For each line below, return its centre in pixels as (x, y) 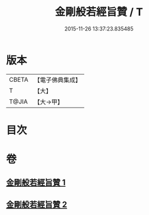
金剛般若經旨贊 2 (37, 204)
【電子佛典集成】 (57, 80)
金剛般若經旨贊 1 (36, 183)
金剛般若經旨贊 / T (99, 12)
